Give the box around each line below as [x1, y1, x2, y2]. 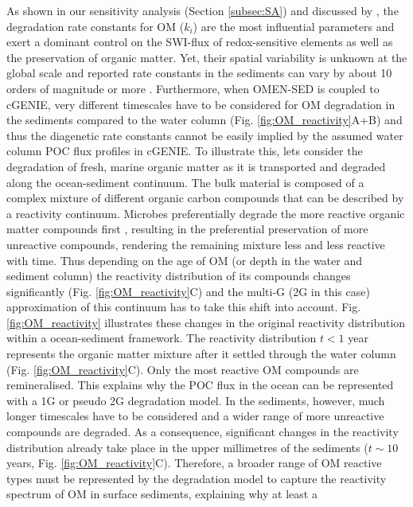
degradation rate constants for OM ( [6, 18, 185, 34]
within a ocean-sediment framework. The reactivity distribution [6, 330, 317, 346]
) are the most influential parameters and [193, 18, 395, 34]
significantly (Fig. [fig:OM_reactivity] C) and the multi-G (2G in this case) [6, 283, 370, 299]
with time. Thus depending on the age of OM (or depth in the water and [6, 252, 363, 268]
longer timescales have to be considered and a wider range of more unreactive [6, 408, 384, 424]
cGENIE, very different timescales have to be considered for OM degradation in [6, 96, 395, 112]
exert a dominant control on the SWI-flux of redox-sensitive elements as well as [6, 33, 393, 50]
